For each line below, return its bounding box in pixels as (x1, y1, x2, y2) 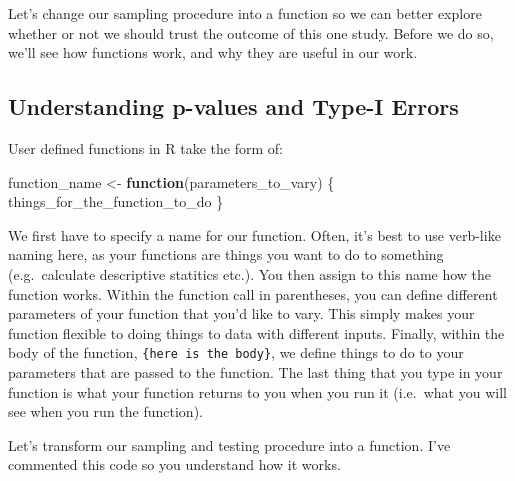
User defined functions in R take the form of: (8, 137, 283, 158)
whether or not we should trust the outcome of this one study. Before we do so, (8, 22, 494, 43)
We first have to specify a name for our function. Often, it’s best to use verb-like (8, 224, 501, 245)
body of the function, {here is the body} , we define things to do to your (8, 342, 464, 363)
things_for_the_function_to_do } (8, 191, 224, 212)
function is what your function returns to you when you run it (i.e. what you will (8, 381, 507, 402)
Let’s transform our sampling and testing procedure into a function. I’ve (8, 434, 451, 455)
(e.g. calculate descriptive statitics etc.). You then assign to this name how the (8, 263, 492, 284)
